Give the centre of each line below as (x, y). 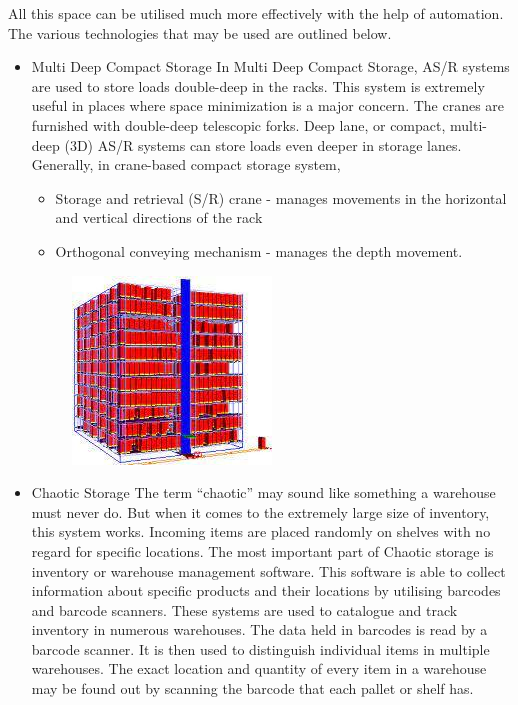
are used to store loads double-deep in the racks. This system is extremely (258, 85)
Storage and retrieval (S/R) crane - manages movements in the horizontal (281, 197)
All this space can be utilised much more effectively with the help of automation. (256, 13)
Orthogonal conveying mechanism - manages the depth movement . (259, 250)
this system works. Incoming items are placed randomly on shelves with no (261, 531)
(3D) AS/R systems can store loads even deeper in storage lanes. (263, 144)
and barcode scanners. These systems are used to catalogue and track (244, 609)
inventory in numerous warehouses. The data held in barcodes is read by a (259, 629)
